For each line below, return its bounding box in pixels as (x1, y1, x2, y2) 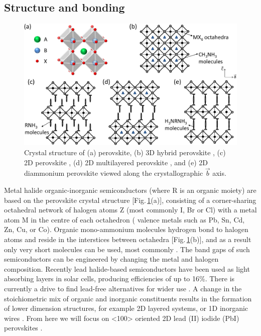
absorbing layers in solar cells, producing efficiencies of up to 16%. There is (4, 273, 235, 284)
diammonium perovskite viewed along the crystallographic (24, 168, 203, 178)
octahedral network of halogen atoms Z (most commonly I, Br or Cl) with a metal (4, 204, 257, 215)
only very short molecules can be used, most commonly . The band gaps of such (4, 244, 250, 254)
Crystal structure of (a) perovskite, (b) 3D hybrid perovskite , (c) (24, 147, 226, 158)
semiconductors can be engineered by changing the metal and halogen (4, 254, 219, 264)
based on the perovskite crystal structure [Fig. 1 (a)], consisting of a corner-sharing (4, 194, 256, 205)
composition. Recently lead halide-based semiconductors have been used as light (4, 263, 250, 274)
